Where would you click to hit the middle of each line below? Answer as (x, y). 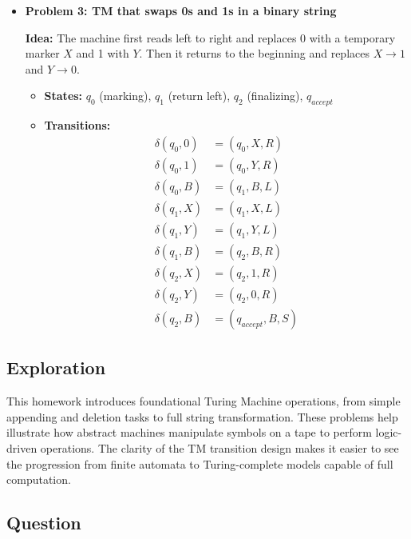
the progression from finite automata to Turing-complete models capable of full (200, 463)
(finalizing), (275, 96)
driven (22, 448)
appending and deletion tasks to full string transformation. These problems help (202, 416)
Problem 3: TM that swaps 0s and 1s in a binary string (181, 10)
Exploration (56, 367)
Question (44, 523)
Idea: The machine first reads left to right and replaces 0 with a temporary (210, 37)
